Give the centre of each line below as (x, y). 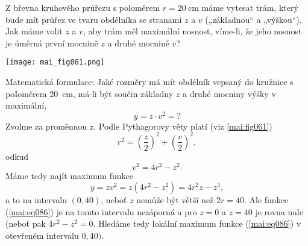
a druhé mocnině (138, 43)
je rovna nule (279, 211)
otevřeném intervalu (42, 235)
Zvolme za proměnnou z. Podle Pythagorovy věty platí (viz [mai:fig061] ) (139, 126)
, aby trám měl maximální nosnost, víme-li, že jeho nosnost (192, 31)
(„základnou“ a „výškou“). (253, 19)
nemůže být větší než (175, 200)
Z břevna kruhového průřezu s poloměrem (83, 7)
